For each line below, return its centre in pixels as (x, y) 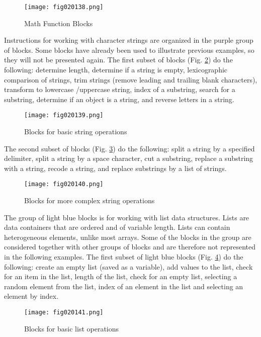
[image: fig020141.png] (64, 313)
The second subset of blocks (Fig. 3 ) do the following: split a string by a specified (129, 148)
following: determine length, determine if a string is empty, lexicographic (116, 70)
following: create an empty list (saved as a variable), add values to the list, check (128, 266)
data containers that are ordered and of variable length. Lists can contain (117, 227)
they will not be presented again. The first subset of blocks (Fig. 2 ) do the (118, 60)
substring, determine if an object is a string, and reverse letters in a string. (119, 99)
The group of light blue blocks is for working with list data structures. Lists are (127, 217)
